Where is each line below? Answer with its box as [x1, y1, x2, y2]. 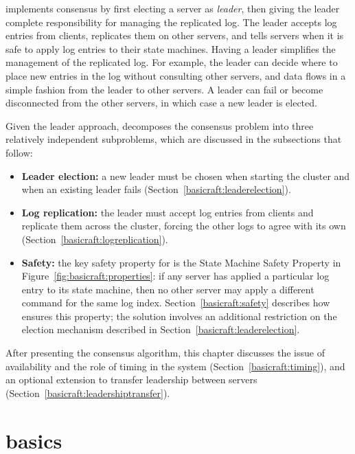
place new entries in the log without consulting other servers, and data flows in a [5, 68, 346, 82]
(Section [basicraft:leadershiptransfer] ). [5, 385, 170, 400]
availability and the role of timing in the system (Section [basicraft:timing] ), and [5, 359, 345, 373]
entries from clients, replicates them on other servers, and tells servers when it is [5, 28, 344, 43]
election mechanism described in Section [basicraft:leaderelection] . [21, 322, 300, 337]
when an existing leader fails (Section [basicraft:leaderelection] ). [21, 182, 291, 196]
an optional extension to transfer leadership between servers [5, 372, 257, 387]
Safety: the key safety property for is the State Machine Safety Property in [21, 255, 341, 269]
